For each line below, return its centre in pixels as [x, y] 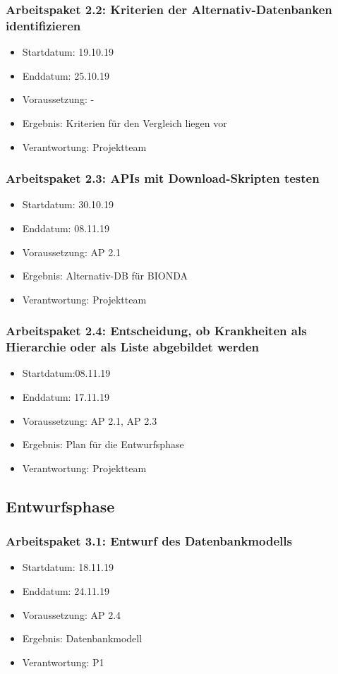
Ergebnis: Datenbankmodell [82, 638]
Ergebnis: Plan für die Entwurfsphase [103, 444]
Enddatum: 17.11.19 [66, 397]
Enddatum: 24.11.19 [66, 591]
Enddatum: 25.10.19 [66, 75]
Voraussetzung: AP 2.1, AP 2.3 [90, 420]
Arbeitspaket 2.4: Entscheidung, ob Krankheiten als [156, 331]
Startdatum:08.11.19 [66, 373]
